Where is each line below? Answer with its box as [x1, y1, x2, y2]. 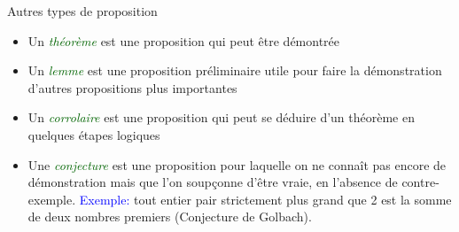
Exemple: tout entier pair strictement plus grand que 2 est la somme [79, 189, 452, 208]
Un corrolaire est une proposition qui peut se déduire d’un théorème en [27, 108, 415, 127]
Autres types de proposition [7, 2, 158, 19]
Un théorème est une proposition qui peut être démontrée [27, 31, 340, 50]
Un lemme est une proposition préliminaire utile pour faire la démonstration [27, 61, 442, 80]
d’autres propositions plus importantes [27, 78, 237, 97]
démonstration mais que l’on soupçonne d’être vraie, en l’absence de [27, 173, 398, 191]
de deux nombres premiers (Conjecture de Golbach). [27, 207, 312, 226]
